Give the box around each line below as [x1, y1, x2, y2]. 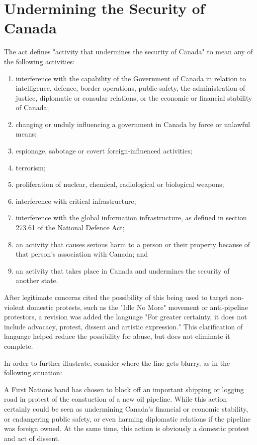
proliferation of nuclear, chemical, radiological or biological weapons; [15, 179, 224, 189]
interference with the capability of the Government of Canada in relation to [15, 73, 246, 83]
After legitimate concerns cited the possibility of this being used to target [4, 292, 228, 302]
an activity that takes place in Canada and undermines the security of [15, 265, 230, 276]
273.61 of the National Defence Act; [15, 222, 125, 233]
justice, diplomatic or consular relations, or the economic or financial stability [15, 92, 253, 103]
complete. [4, 340, 33, 351]
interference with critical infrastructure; [15, 195, 136, 206]
